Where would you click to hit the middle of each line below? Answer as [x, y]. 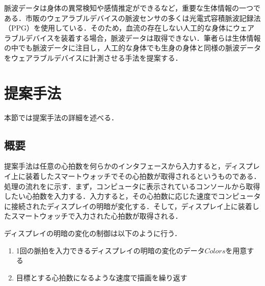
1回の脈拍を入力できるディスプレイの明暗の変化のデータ [110, 250]
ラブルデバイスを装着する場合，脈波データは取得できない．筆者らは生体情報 [132, 37]
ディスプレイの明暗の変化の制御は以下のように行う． [93, 233]
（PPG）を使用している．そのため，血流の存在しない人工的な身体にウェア [129, 28]
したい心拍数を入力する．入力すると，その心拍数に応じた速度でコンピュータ [132, 196]
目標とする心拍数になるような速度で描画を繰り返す [102, 277]
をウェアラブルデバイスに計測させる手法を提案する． [93, 57]
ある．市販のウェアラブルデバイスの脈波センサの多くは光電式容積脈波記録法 [132, 18]
